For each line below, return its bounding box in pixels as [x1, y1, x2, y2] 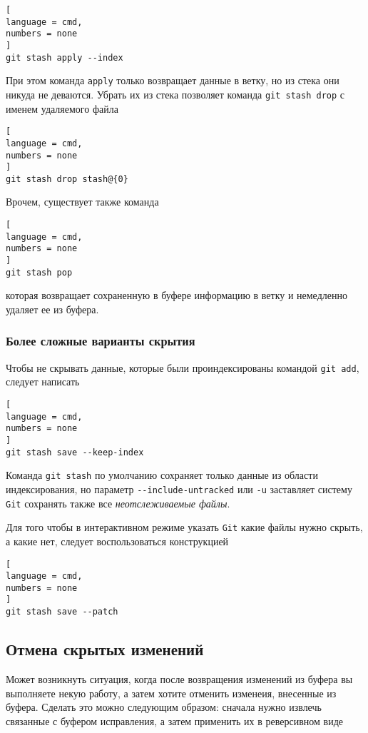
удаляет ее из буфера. [6, 301, 99, 316]
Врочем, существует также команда [6, 194, 159, 209]
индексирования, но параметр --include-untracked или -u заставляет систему [6, 481, 352, 496]
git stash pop [6, 267, 73, 278]
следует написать [6, 374, 80, 389]
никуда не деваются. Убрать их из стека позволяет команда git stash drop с [6, 86, 345, 101]
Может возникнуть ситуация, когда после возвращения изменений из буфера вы [6, 671, 353, 686]
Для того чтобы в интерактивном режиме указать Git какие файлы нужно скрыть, [6, 520, 363, 535]
